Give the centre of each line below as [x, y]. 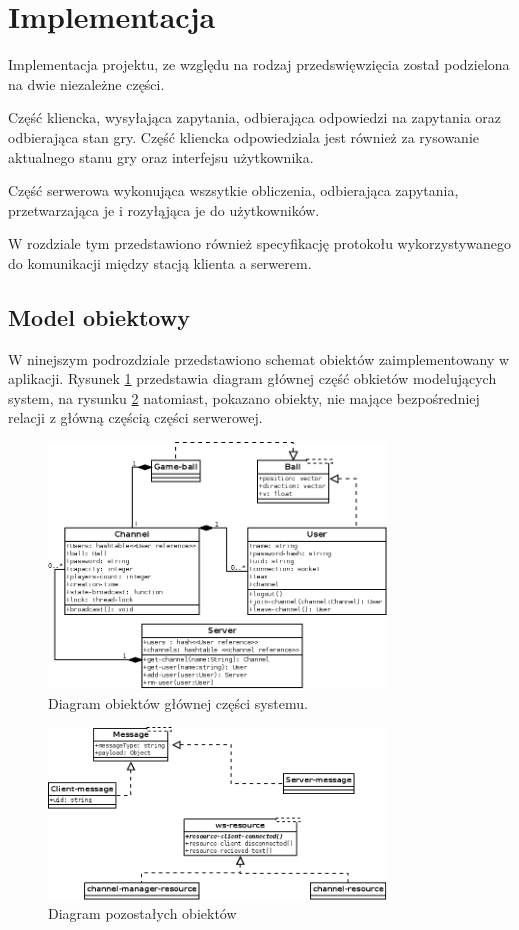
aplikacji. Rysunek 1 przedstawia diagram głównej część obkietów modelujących [252, 378]
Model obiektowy [99, 316]
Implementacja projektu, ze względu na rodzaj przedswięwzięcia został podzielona [259, 64]
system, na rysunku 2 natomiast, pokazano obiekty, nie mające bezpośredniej [244, 397]
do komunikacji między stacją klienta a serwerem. [160, 262]
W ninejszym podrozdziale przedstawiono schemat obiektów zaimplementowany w [259, 358]
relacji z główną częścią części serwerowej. [135, 417]
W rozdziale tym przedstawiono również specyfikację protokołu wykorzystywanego [259, 243]
